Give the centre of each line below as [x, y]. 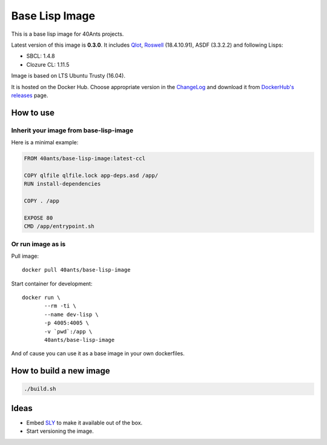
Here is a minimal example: [45, 142]
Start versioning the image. [60, 431]
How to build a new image [61, 371]
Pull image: [25, 256]
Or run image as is [38, 244]
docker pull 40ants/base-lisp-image [76, 270]
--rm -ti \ [61, 306]
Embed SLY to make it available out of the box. [84, 423]
